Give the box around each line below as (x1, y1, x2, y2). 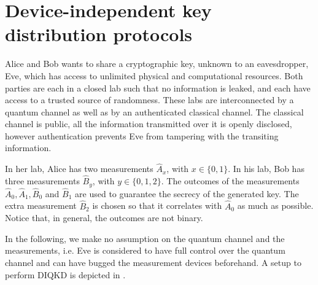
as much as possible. (237, 199, 314, 212)
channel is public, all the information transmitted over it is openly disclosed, (5, 117, 292, 130)
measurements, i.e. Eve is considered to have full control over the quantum (5, 244, 285, 257)
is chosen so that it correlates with (92, 199, 222, 212)
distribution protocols (5, 21, 193, 47)
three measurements (5, 174, 80, 187)
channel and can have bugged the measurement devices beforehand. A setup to (5, 256, 301, 268)
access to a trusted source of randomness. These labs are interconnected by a (5, 93, 294, 106)
